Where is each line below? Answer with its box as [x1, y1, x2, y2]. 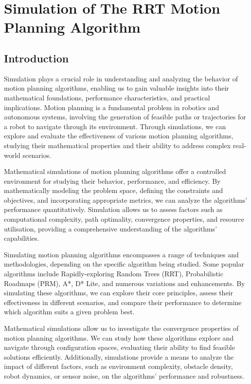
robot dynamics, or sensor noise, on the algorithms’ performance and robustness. [4, 370, 245, 381]
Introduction [4, 50, 69, 65]
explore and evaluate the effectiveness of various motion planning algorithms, [4, 131, 233, 141]
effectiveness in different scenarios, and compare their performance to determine [4, 297, 242, 307]
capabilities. [4, 233, 39, 243]
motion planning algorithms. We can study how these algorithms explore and [4, 332, 234, 343]
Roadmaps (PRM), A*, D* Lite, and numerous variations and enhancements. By [4, 278, 245, 288]
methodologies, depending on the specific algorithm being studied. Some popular [4, 259, 244, 269]
